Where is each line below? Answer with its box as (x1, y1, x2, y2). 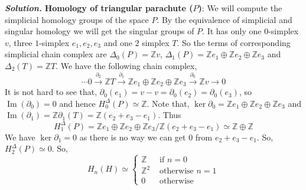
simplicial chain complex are (5, 48, 107, 60)
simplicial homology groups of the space (5, 13, 149, 25)
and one (103, 36, 132, 48)
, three (8, 36, 32, 48)
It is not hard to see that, (5, 86, 97, 98)
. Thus (158, 109, 181, 121)
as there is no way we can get (79, 130, 186, 143)
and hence (59, 97, 96, 109)
